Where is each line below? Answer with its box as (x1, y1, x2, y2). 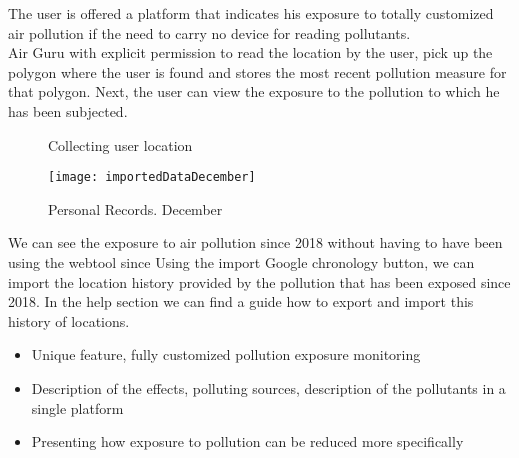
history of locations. (8, 310, 130, 331)
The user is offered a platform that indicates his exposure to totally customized (8, 3, 494, 23)
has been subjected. (8, 100, 128, 121)
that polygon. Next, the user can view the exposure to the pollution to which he (8, 81, 500, 102)
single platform (31, 397, 124, 418)
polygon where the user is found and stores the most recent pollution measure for (8, 61, 507, 82)
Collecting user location (48, 134, 193, 155)
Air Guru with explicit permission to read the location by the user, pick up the (8, 42, 493, 63)
